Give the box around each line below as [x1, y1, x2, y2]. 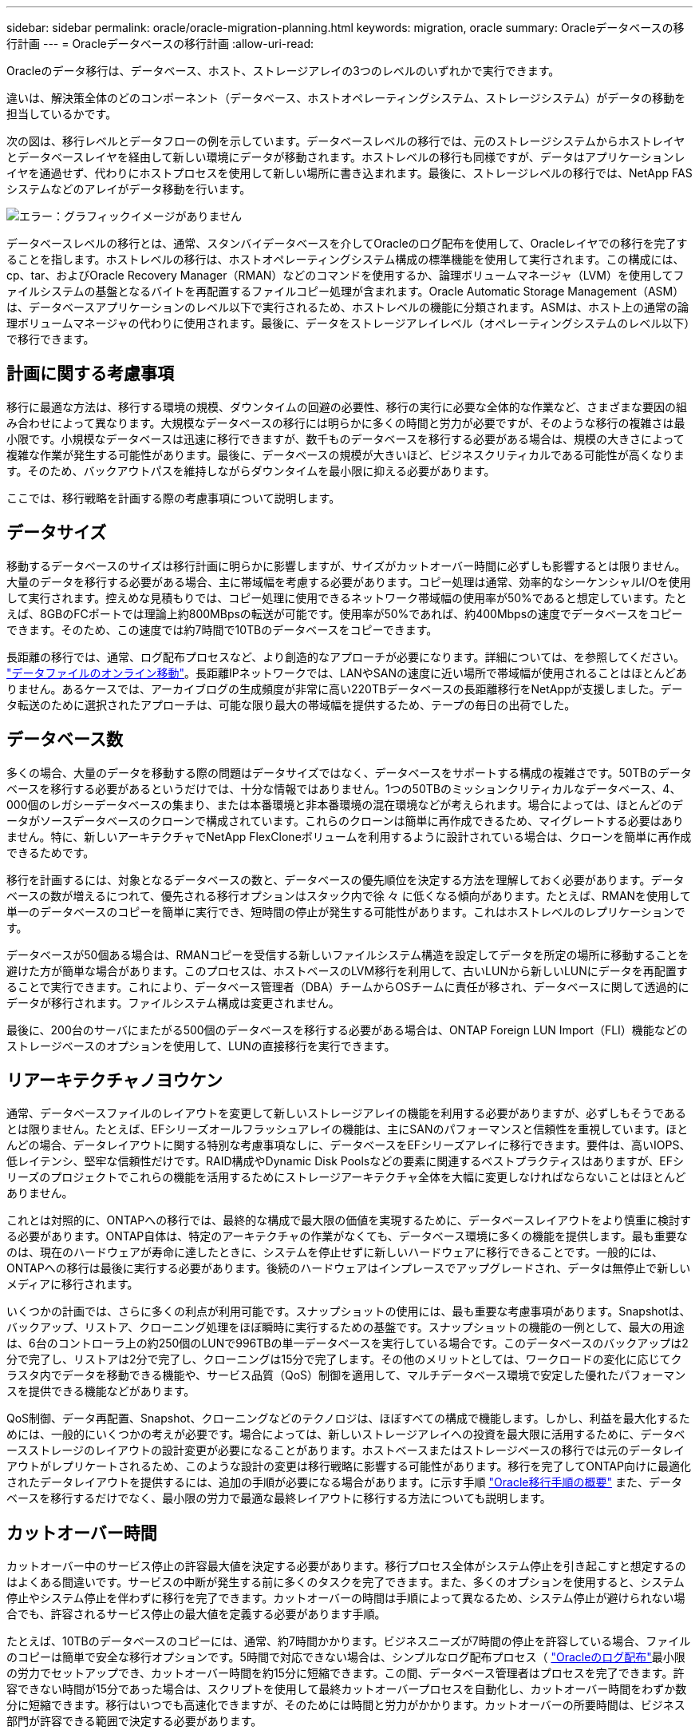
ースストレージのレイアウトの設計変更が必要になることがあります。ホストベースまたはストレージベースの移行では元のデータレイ [6, 1443, 685, 1458]
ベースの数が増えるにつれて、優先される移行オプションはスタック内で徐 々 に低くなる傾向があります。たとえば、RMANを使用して [6, 888, 691, 903]
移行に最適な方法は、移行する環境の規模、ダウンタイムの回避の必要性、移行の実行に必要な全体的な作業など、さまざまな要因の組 [6, 399, 688, 414]
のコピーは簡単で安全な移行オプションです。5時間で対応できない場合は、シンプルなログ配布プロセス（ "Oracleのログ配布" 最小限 [6, 1650, 685, 1665]
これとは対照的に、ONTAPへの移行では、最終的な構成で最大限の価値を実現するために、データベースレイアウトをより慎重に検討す [6, 1213, 691, 1228]
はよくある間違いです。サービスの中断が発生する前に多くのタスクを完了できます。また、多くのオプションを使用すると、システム [6, 1575, 685, 1589]
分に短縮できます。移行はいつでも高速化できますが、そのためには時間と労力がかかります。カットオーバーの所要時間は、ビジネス [6, 1698, 685, 1712]
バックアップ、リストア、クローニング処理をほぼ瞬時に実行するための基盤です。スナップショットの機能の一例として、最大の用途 [6, 1320, 685, 1335]
